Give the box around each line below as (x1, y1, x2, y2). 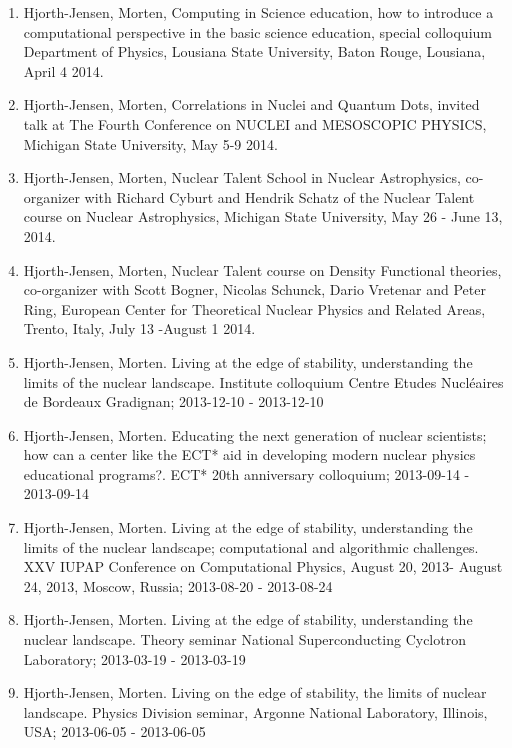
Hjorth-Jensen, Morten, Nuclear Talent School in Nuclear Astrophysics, (23, 167, 461, 188)
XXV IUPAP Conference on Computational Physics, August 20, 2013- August (23, 556, 503, 577)
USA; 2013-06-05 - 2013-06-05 (23, 721, 206, 742)
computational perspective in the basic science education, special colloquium (23, 21, 492, 42)
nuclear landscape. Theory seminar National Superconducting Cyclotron (23, 629, 466, 650)
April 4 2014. (23, 60, 104, 81)
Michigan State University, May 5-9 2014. (23, 133, 278, 154)
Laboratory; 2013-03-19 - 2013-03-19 (23, 648, 246, 669)
